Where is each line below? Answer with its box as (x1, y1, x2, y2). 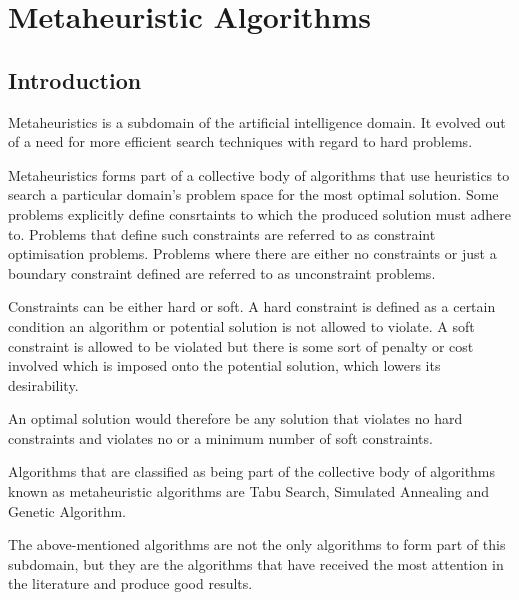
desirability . (8, 374, 79, 395)
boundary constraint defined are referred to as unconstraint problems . (8, 262, 436, 283)
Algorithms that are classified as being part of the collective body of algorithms (8, 461, 496, 482)
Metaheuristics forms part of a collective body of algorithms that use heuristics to (8, 164, 510, 185)
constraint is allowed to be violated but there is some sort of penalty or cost (8, 335, 474, 356)
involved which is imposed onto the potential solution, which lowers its (8, 355, 441, 376)
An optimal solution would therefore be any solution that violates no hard (8, 408, 463, 429)
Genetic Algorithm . (8, 500, 126, 521)
